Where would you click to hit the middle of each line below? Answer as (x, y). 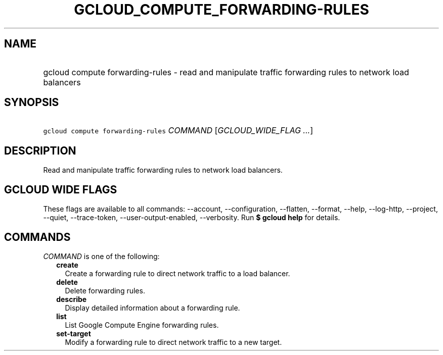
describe (72, 299)
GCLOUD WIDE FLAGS (61, 189)
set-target (74, 333)
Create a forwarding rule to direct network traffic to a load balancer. (178, 273)
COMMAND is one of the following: (101, 256)
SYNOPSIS (32, 103)
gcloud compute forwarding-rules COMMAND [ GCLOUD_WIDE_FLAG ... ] (178, 131)
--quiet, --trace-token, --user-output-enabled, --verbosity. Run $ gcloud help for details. (192, 218)
